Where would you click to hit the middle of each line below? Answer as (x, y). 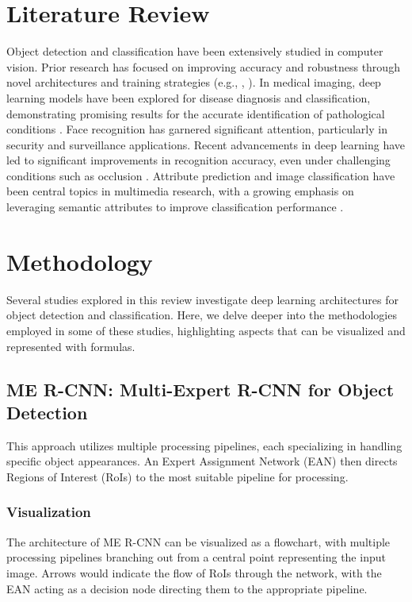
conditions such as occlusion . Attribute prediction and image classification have (201, 175)
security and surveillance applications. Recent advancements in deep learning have (206, 144)
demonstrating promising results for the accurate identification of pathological (196, 113)
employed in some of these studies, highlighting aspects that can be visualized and (206, 330)
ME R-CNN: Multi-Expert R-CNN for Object (200, 389)
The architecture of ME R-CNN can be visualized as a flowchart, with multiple (198, 541)
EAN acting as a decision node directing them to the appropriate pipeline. (187, 588)
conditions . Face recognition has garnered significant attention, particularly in (197, 129)
